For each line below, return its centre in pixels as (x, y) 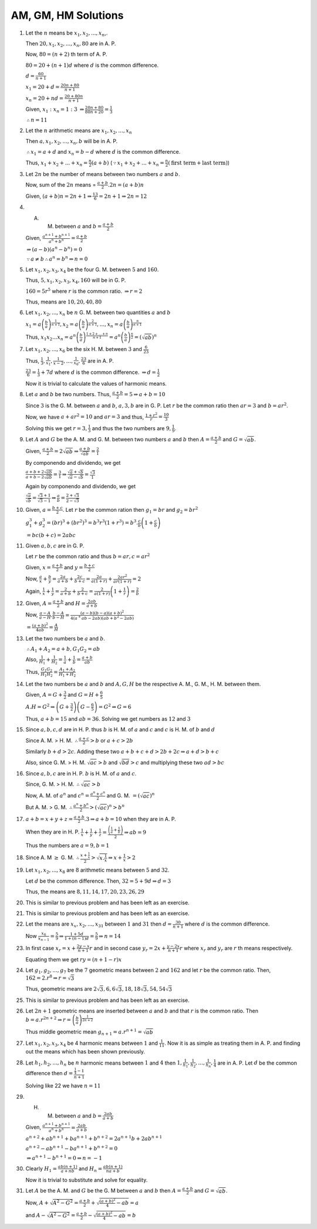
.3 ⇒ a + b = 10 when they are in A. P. (130, 819)
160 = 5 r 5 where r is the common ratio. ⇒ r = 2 (84, 291)
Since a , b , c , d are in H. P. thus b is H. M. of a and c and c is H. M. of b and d (120, 730)
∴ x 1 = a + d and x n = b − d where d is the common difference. (104, 153)
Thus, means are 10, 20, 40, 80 (64, 302)
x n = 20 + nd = (45, 99)
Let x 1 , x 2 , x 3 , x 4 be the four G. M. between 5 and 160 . (92, 270)
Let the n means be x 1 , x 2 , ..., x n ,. (67, 33)
